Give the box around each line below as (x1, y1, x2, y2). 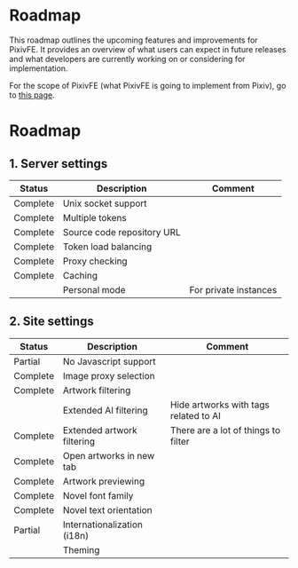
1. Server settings (9, 156, 108, 171)
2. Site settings (9, 314, 95, 329)
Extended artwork (62, 423, 137, 436)
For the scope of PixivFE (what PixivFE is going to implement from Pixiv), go (9, 80, 286, 91)
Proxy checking (62, 255, 128, 267)
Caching (62, 269, 98, 281)
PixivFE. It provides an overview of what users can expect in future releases (9, 43, 286, 54)
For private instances (189, 283, 278, 296)
